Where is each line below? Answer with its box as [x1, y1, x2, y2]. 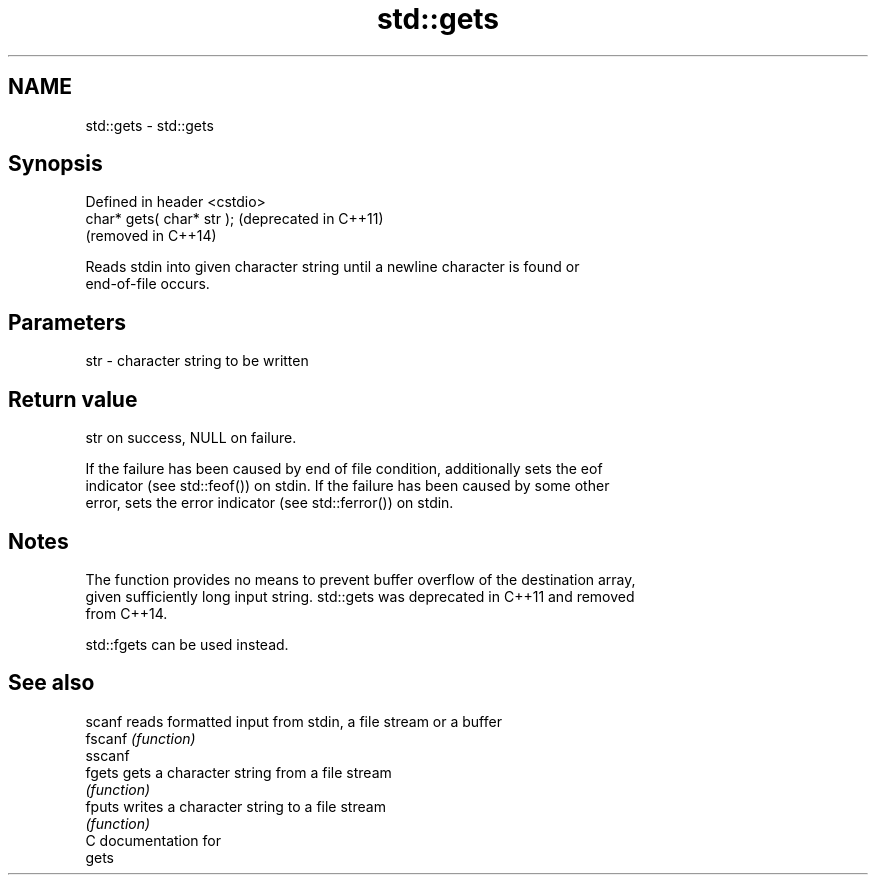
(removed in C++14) [85, 227, 217, 245]
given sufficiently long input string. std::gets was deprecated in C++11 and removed [85, 587, 635, 605]
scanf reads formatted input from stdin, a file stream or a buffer [85, 712, 502, 730]
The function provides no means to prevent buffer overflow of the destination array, [85, 570, 636, 588]
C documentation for [85, 831, 222, 849]
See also [8, 670, 95, 696]
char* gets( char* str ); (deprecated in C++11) [85, 210, 384, 228]
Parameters [8, 309, 126, 335]
